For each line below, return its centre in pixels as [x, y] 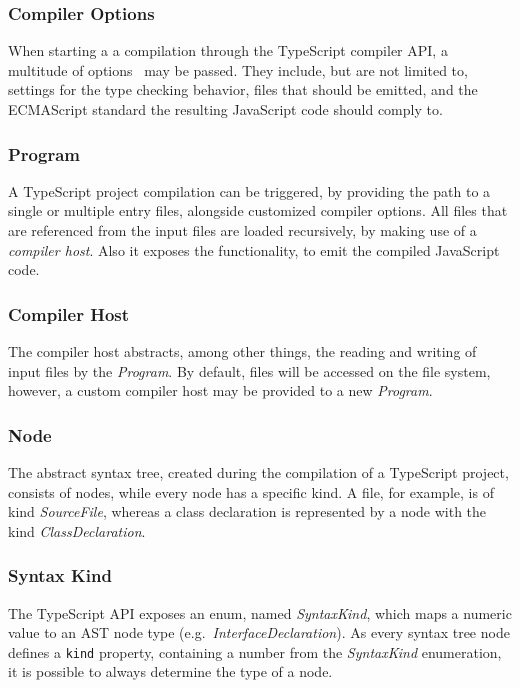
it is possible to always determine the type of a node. [170, 671]
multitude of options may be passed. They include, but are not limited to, [238, 69]
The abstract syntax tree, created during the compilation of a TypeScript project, [258, 472]
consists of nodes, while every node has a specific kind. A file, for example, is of [251, 491]
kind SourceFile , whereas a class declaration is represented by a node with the [247, 511]
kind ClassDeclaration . [77, 530]
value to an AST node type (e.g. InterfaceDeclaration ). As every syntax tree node [259, 632]
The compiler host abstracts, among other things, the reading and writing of [242, 351]
